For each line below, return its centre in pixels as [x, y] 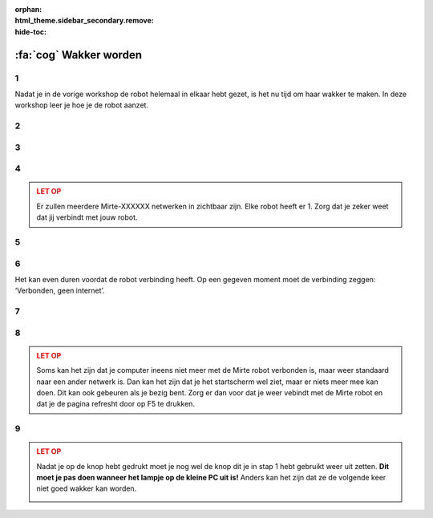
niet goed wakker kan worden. [87, 488]
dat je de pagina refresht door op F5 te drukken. [116, 404]
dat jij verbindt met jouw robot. [87, 217]
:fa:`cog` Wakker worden [78, 55]
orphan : [28, 9]
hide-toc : [31, 31]
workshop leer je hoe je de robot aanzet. [81, 105]
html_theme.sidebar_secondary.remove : [84, 21]
